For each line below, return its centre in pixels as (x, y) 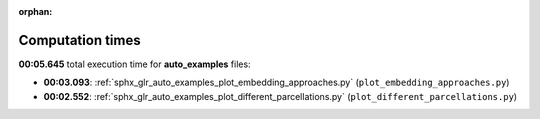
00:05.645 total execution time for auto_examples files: (134, 64)
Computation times (79, 40)
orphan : (35, 11)
